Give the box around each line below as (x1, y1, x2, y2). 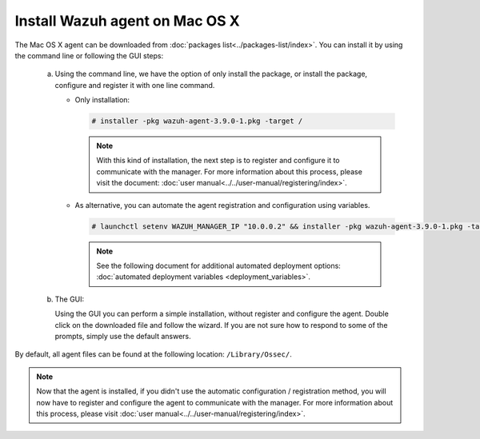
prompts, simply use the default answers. (54, 331, 191, 341)
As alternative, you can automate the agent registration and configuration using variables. (74, 200, 370, 210)
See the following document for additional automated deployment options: (96, 261, 342, 270)
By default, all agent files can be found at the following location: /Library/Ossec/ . (14, 349, 292, 359)
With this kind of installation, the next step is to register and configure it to (96, 156, 340, 166)
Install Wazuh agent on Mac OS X (14, 12, 240, 30)
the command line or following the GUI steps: (14, 50, 164, 60)
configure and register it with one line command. (54, 80, 215, 90)
